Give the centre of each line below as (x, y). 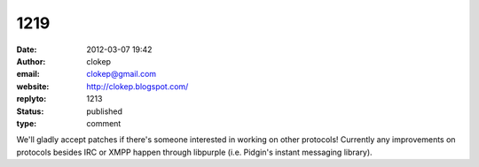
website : (33, 86)
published (105, 111)
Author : (31, 61)
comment (104, 123)
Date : (27, 49)
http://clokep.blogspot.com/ (137, 86)
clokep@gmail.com (122, 74)
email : (28, 74)
